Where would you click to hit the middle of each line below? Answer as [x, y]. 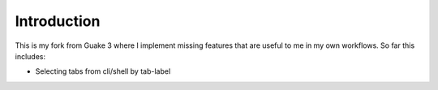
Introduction [58, 21]
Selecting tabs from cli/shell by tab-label [103, 71]
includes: [30, 56]
